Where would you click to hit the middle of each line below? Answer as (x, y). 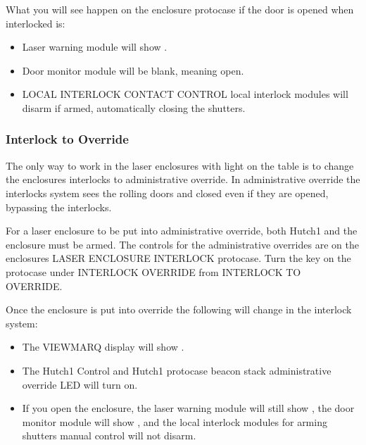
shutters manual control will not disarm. (109, 435)
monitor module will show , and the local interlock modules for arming (175, 421)
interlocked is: (36, 23)
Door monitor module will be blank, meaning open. (133, 70)
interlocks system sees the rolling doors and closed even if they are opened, (167, 193)
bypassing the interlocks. (59, 207)
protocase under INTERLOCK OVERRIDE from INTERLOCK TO (153, 271)
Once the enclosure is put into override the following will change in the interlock (179, 309)
